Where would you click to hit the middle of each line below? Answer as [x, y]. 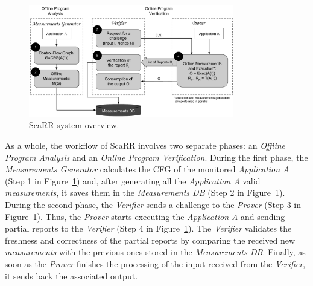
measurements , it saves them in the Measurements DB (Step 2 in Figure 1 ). [145, 193]
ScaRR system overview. [74, 125]
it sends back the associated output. [71, 275]
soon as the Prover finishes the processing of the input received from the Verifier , [155, 263]
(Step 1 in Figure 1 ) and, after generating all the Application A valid [133, 180]
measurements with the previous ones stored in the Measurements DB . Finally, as [155, 252]
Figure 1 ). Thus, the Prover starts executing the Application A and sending [145, 216]
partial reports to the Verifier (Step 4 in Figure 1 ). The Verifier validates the [148, 228]
